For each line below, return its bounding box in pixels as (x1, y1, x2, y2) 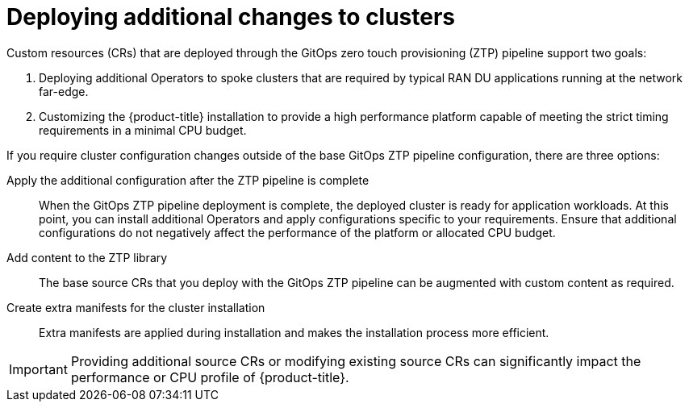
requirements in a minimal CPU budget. (39, 123, 247, 137)
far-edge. (39, 84, 89, 98)
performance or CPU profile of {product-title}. (70, 368, 349, 385)
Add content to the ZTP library (6, 250, 168, 264)
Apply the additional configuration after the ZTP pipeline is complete (6, 173, 370, 187)
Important (9, 360, 68, 377)
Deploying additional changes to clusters (6, 3, 456, 31)
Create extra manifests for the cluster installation (6, 300, 265, 314)
